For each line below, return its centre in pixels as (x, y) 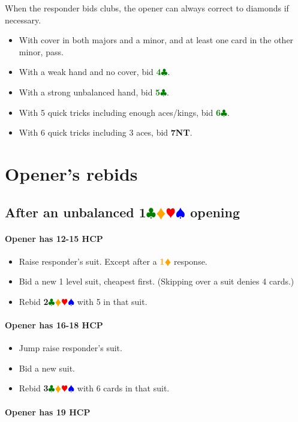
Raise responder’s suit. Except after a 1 (92, 261)
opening (215, 212)
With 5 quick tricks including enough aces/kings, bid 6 (120, 112)
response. (190, 261)
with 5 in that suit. (112, 301)
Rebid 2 (34, 301)
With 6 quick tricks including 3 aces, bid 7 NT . (106, 132)
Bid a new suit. (47, 368)
